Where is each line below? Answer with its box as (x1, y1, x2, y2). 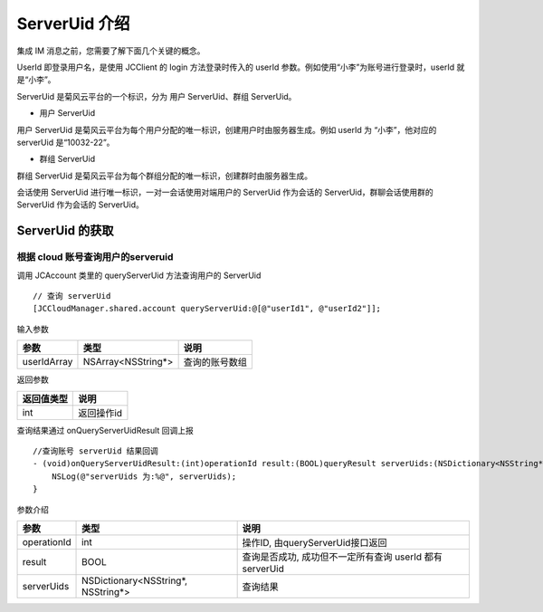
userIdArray (22, 356, 73, 368)
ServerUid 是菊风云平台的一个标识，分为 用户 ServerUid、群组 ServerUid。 (16, 91, 297, 101)
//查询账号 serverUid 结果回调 (33, 445, 158, 456)
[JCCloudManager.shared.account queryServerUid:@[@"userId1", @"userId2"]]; (33, 303, 382, 314)
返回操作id (78, 406, 122, 419)
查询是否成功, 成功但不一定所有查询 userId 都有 (242, 550, 443, 563)
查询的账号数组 (183, 356, 248, 368)
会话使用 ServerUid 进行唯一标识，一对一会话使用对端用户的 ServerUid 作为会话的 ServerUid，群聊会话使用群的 (16, 186, 433, 198)
